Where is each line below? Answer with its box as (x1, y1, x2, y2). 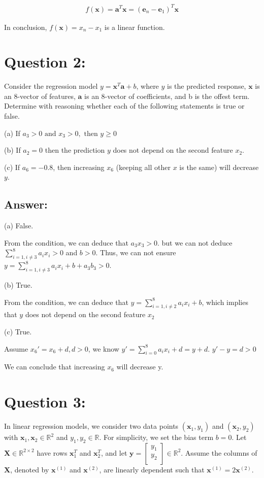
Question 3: (4, 391, 86, 412)
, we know (88, 343, 119, 354)
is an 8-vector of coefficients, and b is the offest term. (84, 90, 250, 101)
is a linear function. (104, 21, 165, 32)
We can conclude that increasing (4, 361, 105, 372)
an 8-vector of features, (4, 90, 76, 101)
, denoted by (10, 464, 49, 474)
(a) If (4, 127, 20, 138)
